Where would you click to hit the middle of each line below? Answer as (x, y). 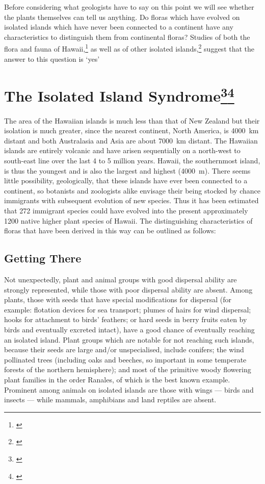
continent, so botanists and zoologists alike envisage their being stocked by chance (132, 190)
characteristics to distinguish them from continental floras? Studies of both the (127, 37)
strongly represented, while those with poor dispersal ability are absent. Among (128, 289)
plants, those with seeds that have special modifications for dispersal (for (118, 299)
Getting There (43, 258)
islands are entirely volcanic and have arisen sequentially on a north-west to (122, 150)
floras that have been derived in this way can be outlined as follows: (110, 231)
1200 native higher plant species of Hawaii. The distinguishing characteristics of (128, 220)
